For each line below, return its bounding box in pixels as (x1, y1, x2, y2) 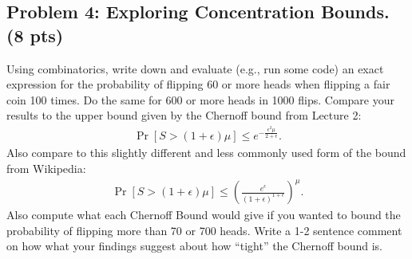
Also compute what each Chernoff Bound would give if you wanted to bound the (6, 206, 401, 223)
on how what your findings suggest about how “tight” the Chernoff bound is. (6, 237, 382, 254)
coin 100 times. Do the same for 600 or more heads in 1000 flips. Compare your (6, 91, 394, 108)
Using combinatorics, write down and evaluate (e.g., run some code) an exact (6, 60, 384, 77)
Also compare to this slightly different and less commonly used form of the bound (6, 144, 406, 161)
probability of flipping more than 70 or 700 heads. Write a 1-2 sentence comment (6, 222, 402, 238)
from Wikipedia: (6, 160, 86, 177)
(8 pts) (6, 22, 64, 47)
